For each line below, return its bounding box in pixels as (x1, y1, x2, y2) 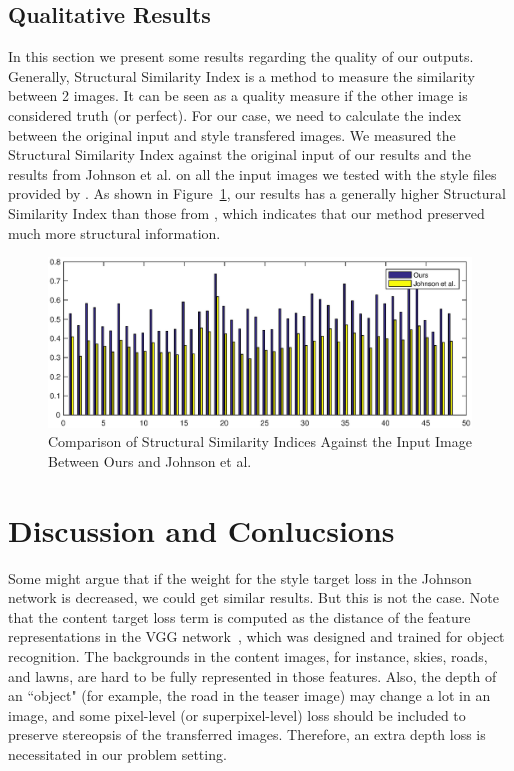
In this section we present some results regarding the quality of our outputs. (8, 46, 474, 67)
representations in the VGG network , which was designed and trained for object (8, 626, 505, 647)
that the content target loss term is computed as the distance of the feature (8, 606, 471, 627)
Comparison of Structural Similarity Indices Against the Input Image (48, 431, 472, 452)
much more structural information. (8, 222, 221, 243)
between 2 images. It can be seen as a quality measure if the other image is (8, 85, 468, 106)
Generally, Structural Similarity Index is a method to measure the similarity (8, 65, 475, 86)
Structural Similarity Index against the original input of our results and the (8, 144, 471, 165)
